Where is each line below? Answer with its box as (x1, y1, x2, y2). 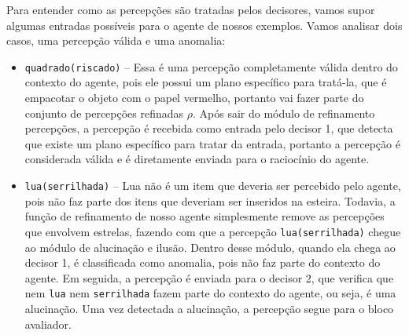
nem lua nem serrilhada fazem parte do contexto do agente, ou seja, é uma (24, 285, 396, 301)
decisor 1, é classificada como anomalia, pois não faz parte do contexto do (24, 254, 381, 271)
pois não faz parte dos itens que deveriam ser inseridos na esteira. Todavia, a (24, 192, 396, 209)
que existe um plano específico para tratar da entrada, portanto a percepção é (24, 135, 400, 151)
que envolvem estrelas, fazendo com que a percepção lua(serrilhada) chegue (24, 223, 401, 239)
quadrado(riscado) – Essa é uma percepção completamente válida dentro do (24, 58, 398, 75)
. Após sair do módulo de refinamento (193, 104, 375, 121)
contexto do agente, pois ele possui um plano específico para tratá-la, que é (24, 74, 387, 90)
